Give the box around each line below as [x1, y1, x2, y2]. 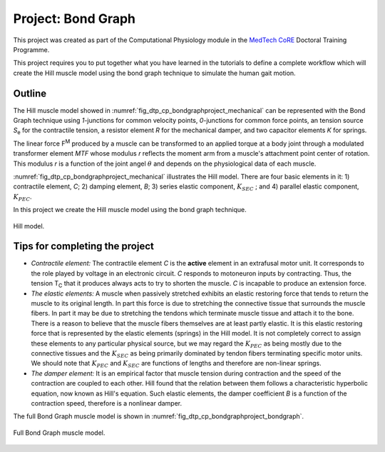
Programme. [13, 45, 50, 54]
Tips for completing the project [13, 240, 155, 253]
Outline [13, 87, 46, 99]
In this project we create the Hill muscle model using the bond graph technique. [13, 206, 247, 214]
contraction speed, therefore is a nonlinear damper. [31, 398, 183, 407]
